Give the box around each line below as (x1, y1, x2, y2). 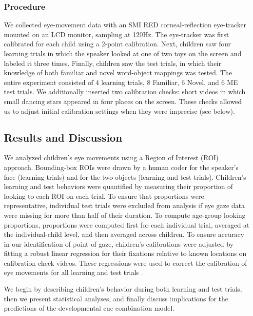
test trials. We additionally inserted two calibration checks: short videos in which (4, 86, 246, 97)
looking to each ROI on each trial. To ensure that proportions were (4, 190, 204, 201)
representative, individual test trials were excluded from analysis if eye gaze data (4, 200, 245, 211)
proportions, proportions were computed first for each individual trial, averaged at (4, 219, 250, 230)
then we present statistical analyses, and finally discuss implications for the (4, 293, 229, 303)
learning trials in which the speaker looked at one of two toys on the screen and (4, 48, 242, 58)
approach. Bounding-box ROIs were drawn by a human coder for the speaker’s (4, 162, 239, 172)
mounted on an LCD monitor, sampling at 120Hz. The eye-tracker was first (4, 29, 229, 39)
